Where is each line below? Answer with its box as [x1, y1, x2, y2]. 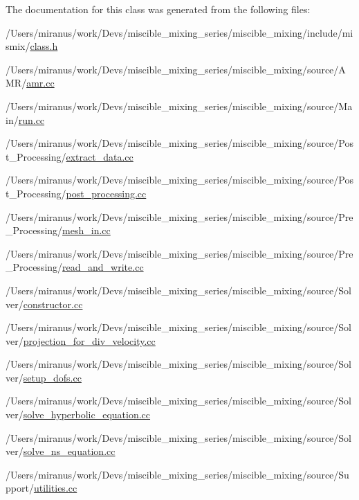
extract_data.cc [66, 149, 134, 163]
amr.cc [26, 75, 55, 90]
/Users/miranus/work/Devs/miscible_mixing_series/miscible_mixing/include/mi [6, 25, 353, 39]
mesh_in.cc [62, 223, 111, 238]
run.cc [18, 112, 45, 127]
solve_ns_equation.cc [23, 444, 116, 458]
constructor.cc [23, 296, 83, 311]
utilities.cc [33, 481, 77, 495]
